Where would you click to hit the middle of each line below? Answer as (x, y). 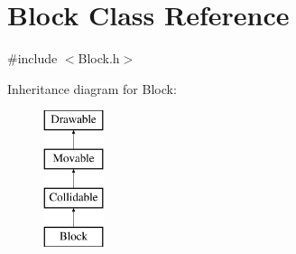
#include (32, 58)
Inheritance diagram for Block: (92, 88)
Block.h (99, 58)
